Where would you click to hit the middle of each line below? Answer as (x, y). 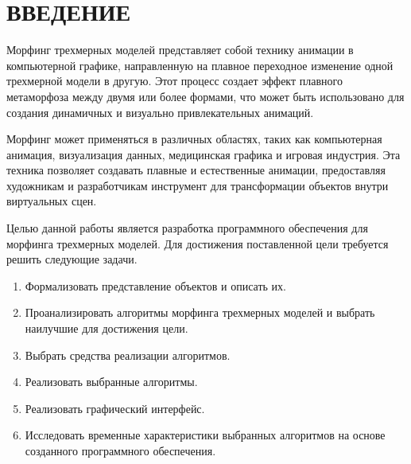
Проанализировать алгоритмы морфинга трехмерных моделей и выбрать (200, 312)
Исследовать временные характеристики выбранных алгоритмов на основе (205, 435)
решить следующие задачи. (72, 259)
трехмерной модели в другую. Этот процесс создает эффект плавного (174, 81)
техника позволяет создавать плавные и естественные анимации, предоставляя (196, 170)
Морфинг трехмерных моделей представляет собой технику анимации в (180, 50)
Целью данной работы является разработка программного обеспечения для (187, 228)
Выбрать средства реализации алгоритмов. (128, 355)
